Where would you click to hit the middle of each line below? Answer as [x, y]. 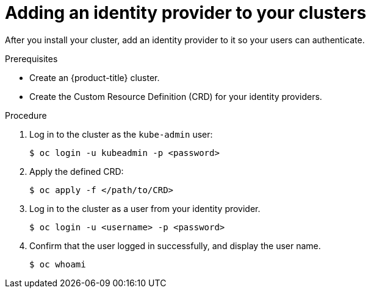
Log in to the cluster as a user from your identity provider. [145, 208]
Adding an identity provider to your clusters [186, 13]
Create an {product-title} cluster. [95, 77]
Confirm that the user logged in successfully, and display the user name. [175, 245]
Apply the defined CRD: [77, 171]
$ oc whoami [58, 264]
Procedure [26, 115]
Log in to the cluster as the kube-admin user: [121, 134]
